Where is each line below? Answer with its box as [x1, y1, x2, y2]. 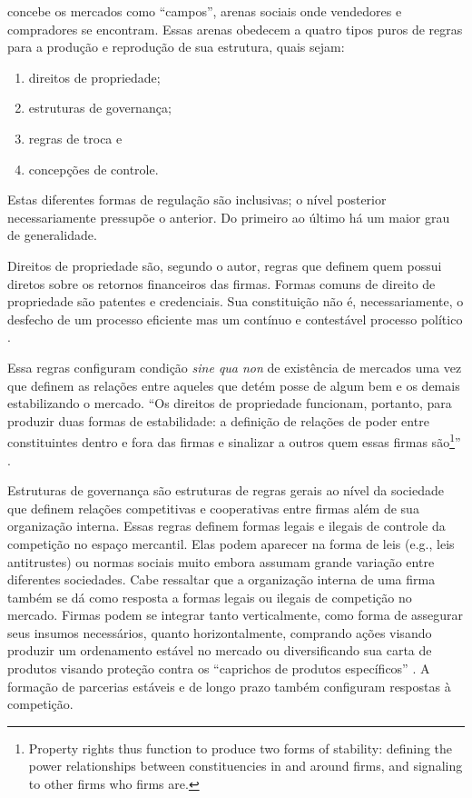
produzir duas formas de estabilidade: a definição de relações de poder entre [7, 411, 429, 430]
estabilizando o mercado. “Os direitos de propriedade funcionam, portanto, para [7, 394, 452, 413]
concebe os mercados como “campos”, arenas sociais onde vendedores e [7, 2, 402, 20]
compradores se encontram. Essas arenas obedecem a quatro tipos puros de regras [7, 19, 463, 38]
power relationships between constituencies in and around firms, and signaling [28, 756, 463, 775]
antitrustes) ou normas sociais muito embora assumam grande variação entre [7, 552, 435, 571]
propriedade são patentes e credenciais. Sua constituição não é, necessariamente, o [7, 292, 464, 311]
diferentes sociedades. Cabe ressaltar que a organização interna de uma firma [7, 570, 436, 589]
